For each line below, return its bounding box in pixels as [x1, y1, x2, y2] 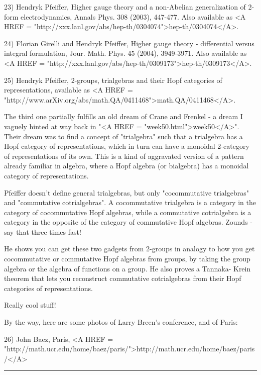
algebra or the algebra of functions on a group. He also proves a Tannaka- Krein [4, 263, 251, 273]
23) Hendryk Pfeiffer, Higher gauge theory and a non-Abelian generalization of [4, 2, 246, 12]
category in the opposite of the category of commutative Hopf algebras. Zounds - [4, 217, 252, 227]
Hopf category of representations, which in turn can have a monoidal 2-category [4, 141, 249, 151]
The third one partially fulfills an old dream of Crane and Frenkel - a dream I [4, 111, 243, 122]
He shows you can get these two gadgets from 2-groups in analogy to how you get [4, 243, 255, 254]
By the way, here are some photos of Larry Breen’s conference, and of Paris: [4, 317, 238, 327]
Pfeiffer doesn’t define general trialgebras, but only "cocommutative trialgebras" [4, 187, 249, 198]
